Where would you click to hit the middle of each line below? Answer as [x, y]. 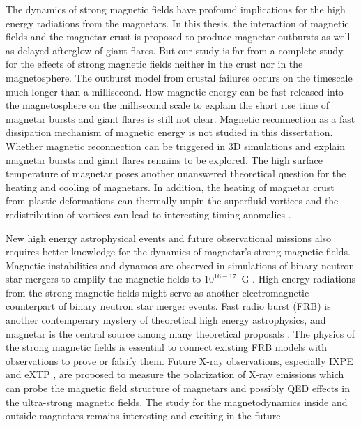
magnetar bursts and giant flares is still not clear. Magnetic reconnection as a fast [180, 118]
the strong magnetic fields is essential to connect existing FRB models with [167, 347]
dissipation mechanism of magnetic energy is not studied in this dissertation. [169, 132]
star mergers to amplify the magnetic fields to [103, 279]
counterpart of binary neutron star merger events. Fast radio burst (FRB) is [168, 306]
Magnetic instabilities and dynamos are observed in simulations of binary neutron [180, 265]
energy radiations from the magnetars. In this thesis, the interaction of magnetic [177, 23]
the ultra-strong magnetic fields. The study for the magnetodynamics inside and [177, 402]
